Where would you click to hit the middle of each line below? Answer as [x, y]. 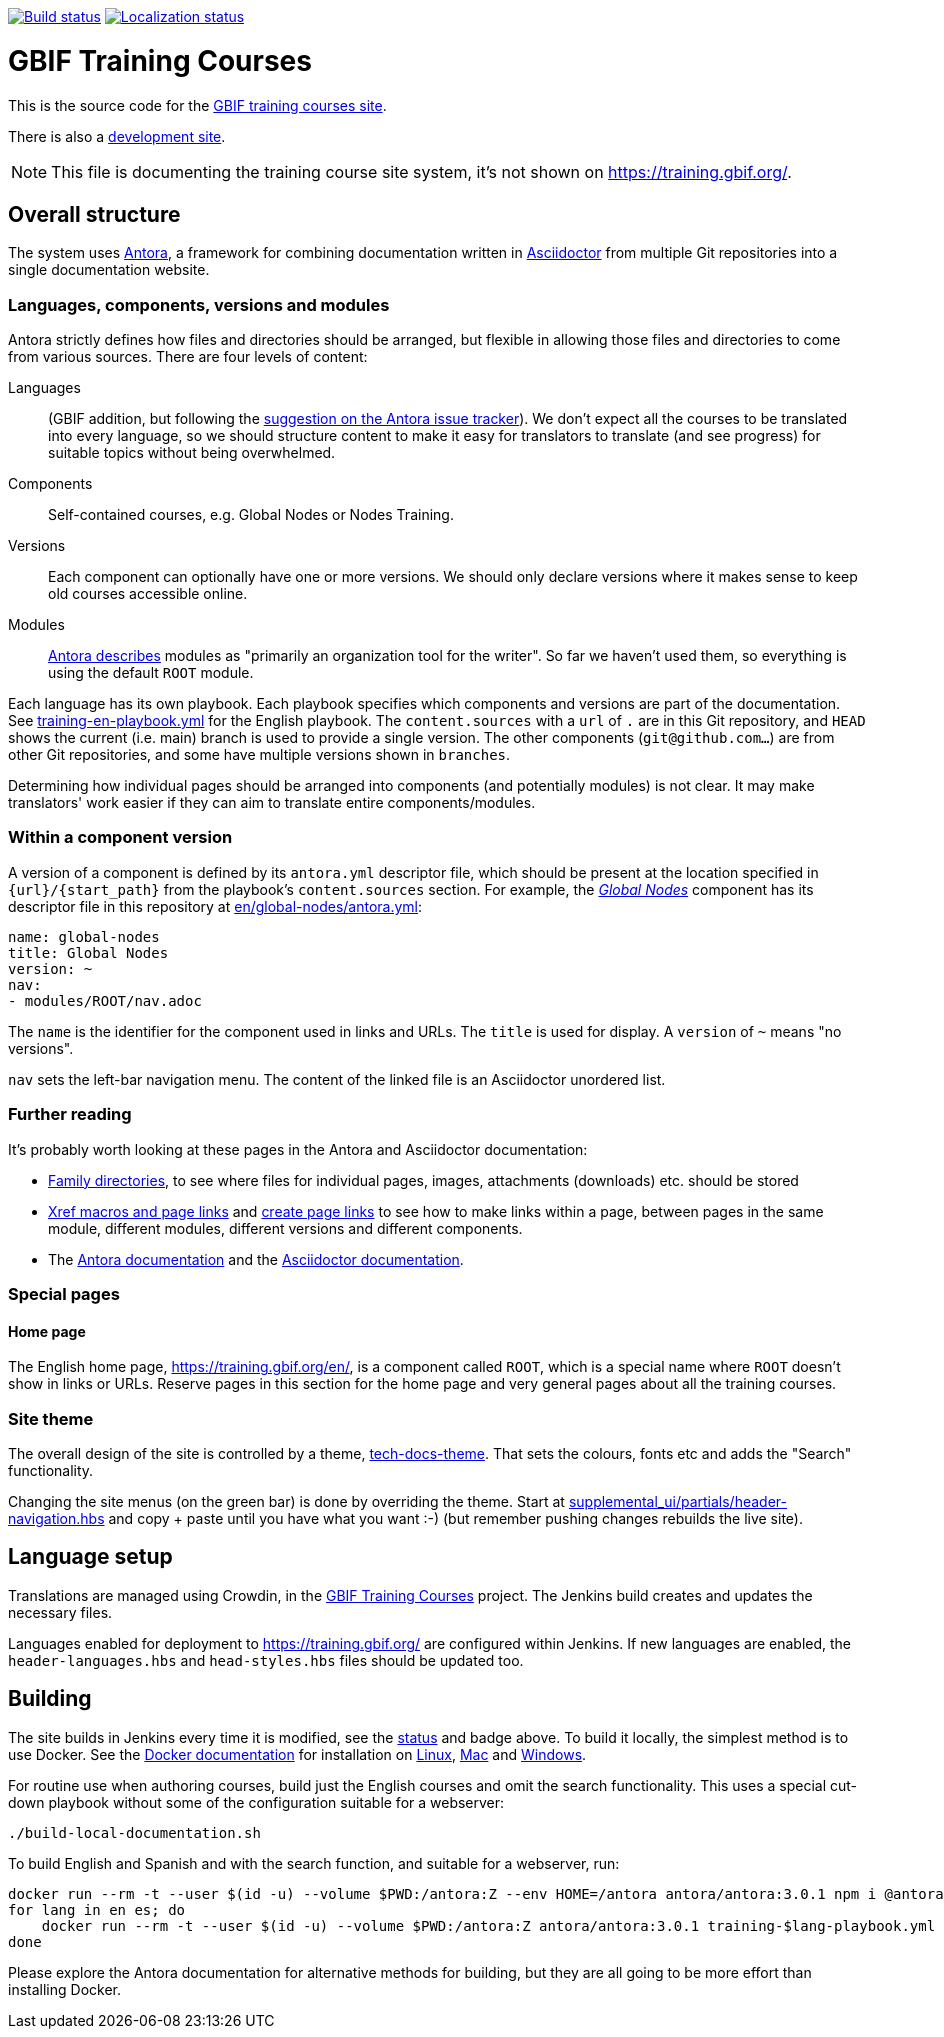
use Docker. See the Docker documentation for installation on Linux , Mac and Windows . [297, 1754]
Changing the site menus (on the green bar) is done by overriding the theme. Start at [286, 1501]
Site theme [51, 1418]
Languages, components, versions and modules [199, 304]
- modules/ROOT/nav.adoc [105, 1000]
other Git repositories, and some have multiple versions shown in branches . [259, 755]
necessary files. [60, 1612]
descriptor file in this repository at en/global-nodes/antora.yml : [215, 906]
